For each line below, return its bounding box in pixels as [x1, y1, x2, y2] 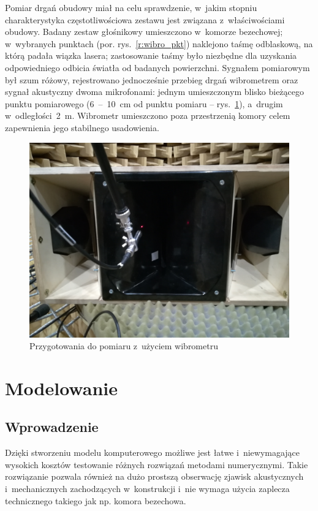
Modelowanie [5, 375, 118, 400]
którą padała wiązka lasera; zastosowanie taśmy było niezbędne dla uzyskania [5, 49, 297, 62]
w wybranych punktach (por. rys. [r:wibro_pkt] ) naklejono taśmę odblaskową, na [5, 37, 313, 50]
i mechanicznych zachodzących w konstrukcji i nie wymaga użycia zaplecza [5, 482, 290, 495]
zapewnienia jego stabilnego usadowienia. [5, 121, 159, 134]
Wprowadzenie [5, 417, 99, 436]
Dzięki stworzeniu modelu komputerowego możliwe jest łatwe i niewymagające [5, 446, 300, 459]
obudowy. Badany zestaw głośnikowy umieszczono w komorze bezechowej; [5, 25, 283, 38]
